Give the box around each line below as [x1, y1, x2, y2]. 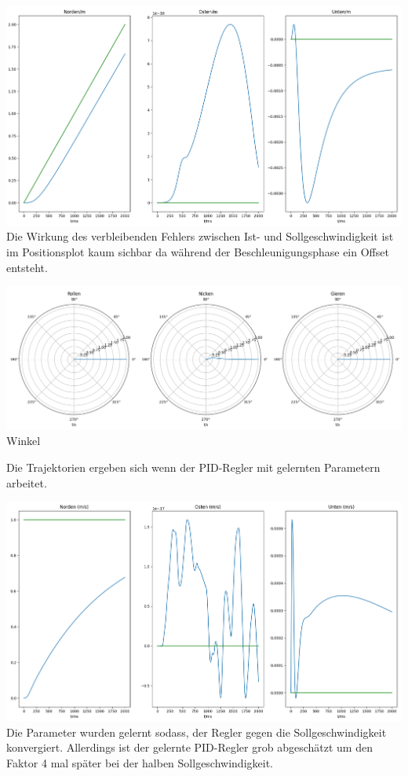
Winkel [6, 432, 41, 449]
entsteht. [6, 259, 48, 275]
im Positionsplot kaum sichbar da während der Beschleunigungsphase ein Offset [6, 244, 389, 260]
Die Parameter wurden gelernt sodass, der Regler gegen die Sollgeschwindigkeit [6, 723, 387, 740]
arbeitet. [6, 474, 47, 491]
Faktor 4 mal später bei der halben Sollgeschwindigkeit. [6, 754, 273, 770]
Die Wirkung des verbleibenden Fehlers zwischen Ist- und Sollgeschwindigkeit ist [6, 228, 394, 245]
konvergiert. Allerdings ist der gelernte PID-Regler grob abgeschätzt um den [6, 739, 373, 756]
